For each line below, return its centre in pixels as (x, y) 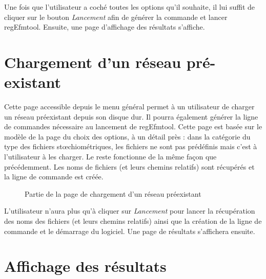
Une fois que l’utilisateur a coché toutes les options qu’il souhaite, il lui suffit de (130, 7)
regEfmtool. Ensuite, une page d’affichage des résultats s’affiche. (105, 27)
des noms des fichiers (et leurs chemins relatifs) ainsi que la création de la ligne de (133, 221)
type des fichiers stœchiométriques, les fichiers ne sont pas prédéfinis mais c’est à (131, 146)
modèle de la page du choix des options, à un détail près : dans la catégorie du (127, 136)
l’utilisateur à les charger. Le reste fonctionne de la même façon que (110, 157)
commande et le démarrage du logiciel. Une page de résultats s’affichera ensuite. (130, 231)
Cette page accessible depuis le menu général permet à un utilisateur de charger (129, 107)
